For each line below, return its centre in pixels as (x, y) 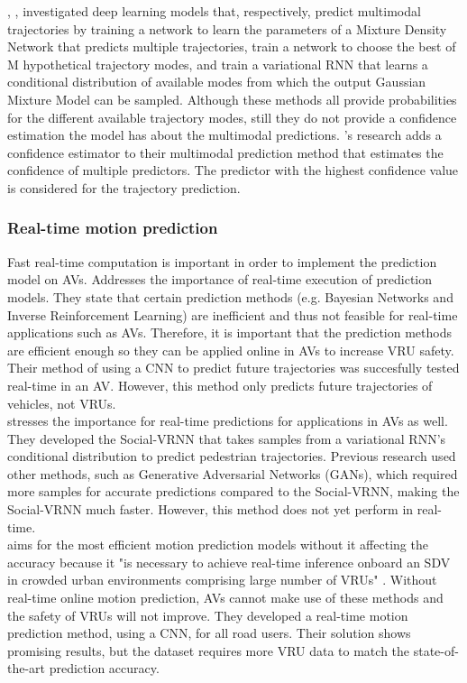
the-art (27, 668)
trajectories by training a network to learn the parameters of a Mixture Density (227, 28)
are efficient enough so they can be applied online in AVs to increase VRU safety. (231, 350)
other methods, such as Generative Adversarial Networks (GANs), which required (233, 473)
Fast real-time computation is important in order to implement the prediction (222, 261)
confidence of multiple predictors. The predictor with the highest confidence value (233, 170)
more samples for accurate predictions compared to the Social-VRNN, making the (233, 491)
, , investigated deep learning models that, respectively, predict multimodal (214, 11)
